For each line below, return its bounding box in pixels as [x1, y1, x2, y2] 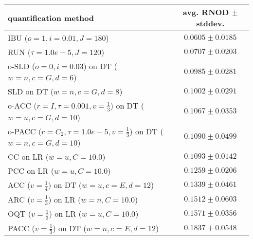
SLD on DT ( [8, 86, 54, 97]
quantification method [8, 12, 94, 23]
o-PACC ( [8, 125, 42, 137]
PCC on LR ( [8, 165, 54, 177]
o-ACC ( [8, 100, 37, 111]
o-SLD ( [8, 60, 36, 72]
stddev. [196, 18, 225, 29]
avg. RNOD [182, 6, 229, 18]
